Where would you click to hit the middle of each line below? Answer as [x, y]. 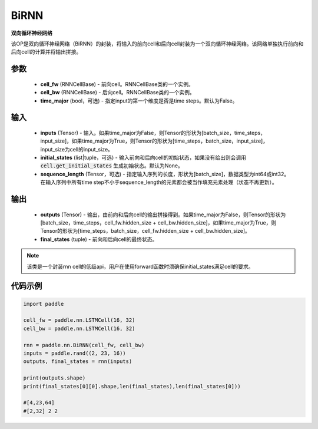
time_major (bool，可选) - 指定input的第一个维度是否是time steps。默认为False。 [139, 101]
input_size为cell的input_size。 [77, 149]
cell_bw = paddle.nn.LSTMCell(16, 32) [79, 328]
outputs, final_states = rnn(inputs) [78, 362]
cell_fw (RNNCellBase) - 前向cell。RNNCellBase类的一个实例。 [117, 84]
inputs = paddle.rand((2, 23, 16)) [74, 353]
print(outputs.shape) [54, 378]
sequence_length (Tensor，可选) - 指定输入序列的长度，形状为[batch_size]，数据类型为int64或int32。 [165, 174]
